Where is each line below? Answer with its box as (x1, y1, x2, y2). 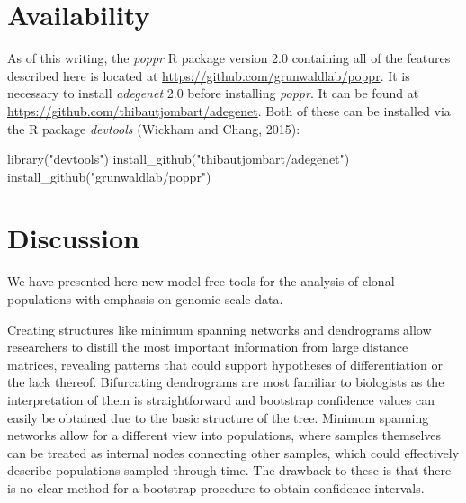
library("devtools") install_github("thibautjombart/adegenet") (7, 149, 350, 168)
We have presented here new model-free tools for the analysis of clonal (7, 272, 395, 291)
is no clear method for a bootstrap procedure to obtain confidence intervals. (7, 478, 425, 497)
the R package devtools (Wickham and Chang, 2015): (7, 119, 300, 138)
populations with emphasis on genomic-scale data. (7, 290, 283, 308)
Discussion (7, 220, 139, 256)
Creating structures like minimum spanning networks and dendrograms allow (7, 319, 432, 338)
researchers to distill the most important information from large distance (7, 337, 408, 356)
